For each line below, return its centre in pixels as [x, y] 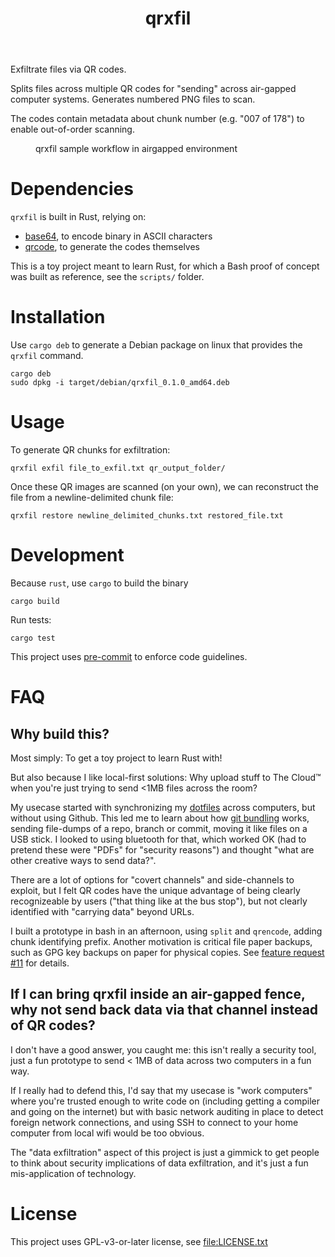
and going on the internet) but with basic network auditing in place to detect [167, 1111]
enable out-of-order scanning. [72, 129]
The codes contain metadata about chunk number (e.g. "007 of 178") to [157, 119]
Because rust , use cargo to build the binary [99, 583]
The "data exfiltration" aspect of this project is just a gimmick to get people [165, 1152]
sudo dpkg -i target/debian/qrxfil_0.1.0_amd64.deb [120, 383]
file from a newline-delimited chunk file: [92, 497]
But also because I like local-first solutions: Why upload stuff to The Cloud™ [166, 777]
